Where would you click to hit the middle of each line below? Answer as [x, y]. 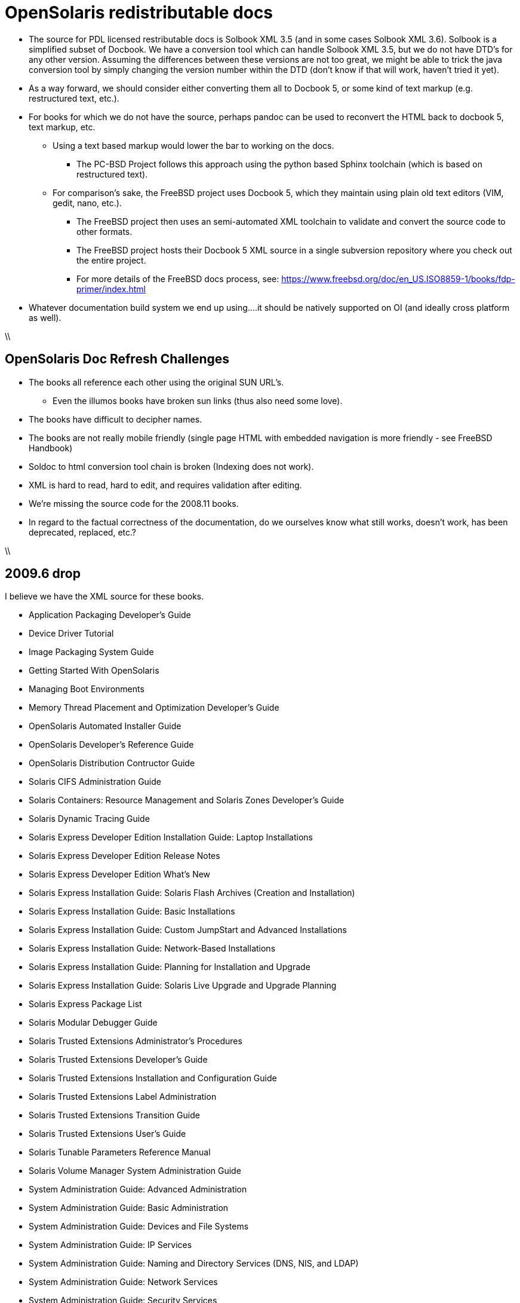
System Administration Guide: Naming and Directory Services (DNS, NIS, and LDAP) [194, 1264]
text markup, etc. [62, 127]
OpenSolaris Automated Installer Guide [105, 726]
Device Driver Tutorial [71, 634]
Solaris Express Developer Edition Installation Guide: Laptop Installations [171, 837]
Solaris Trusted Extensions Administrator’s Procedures [136, 1041]
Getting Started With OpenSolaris [94, 671]
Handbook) [51, 448]
